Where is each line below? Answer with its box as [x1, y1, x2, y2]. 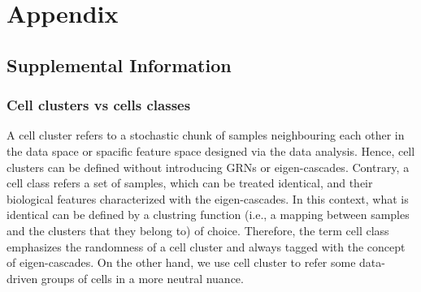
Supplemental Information [7, 52, 232, 77]
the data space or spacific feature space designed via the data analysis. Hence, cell [7, 142, 415, 159]
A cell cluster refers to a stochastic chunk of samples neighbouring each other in [7, 127, 405, 144]
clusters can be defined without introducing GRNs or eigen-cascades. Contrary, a [7, 158, 410, 175]
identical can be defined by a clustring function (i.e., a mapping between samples [7, 206, 410, 223]
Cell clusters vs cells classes [7, 95, 191, 115]
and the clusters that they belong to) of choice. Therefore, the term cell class [7, 221, 389, 238]
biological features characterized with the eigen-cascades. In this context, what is [7, 190, 409, 207]
